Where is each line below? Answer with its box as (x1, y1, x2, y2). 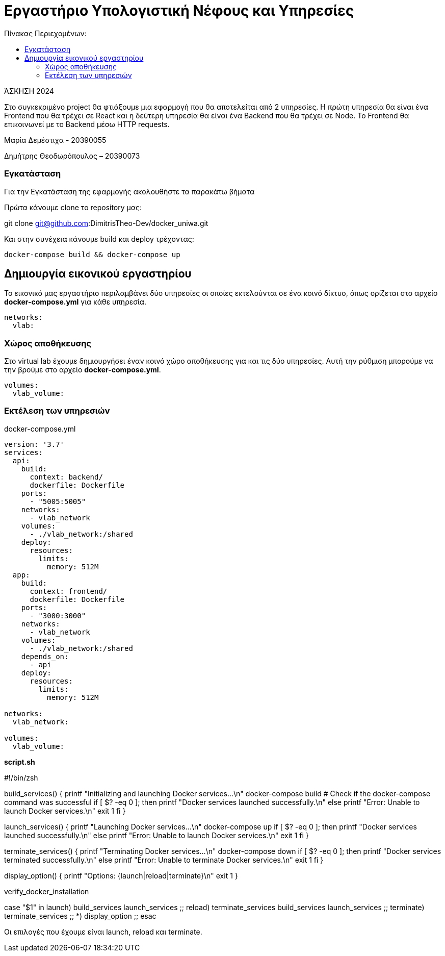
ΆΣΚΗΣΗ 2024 (4, 86, 54, 95)
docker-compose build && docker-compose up (4, 250, 180, 259)
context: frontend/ (30, 587, 108, 595)
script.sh (4, 757, 35, 766)
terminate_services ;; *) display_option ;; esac (4, 911, 156, 920)
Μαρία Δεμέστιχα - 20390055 (4, 135, 107, 144)
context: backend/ (30, 472, 103, 481)
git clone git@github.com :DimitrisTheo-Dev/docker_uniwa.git (4, 218, 208, 228)
